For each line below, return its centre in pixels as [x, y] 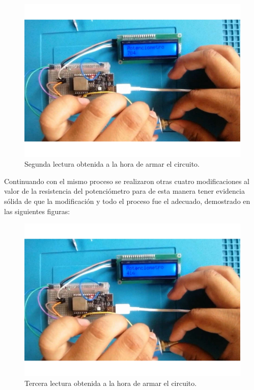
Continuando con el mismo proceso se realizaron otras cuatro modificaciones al [127, 181]
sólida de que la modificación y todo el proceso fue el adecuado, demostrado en [127, 201]
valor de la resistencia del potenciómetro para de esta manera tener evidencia [124, 191]
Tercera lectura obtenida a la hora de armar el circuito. [111, 383]
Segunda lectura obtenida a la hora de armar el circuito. [112, 164]
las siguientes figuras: [37, 211]
